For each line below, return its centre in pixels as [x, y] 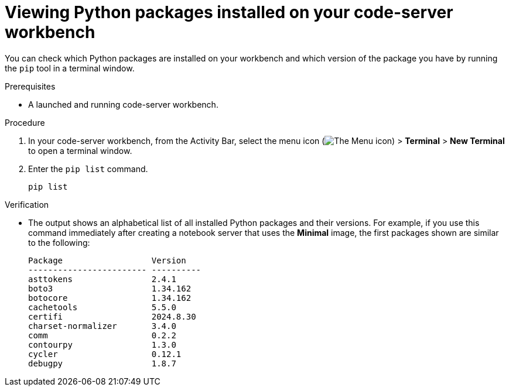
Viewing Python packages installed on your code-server [229, 12]
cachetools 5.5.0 [102, 307]
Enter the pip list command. [88, 169]
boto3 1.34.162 [110, 288]
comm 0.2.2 [102, 335]
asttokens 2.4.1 [102, 279]
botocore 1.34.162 [110, 298]
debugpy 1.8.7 [102, 363]
